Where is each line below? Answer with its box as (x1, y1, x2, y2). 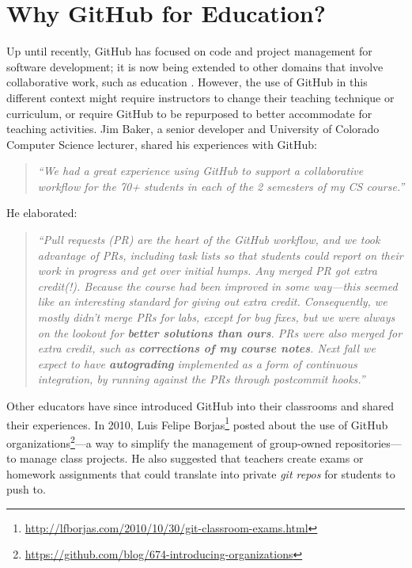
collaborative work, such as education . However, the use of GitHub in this (6, 74, 368, 90)
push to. (6, 481, 46, 497)
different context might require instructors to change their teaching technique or (6, 89, 395, 105)
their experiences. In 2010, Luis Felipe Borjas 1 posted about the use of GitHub (6, 414, 388, 433)
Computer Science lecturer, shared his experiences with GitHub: (6, 135, 317, 152)
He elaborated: (6, 204, 77, 221)
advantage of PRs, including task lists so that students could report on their (37, 246, 403, 263)
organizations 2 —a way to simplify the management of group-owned (6, 432, 332, 451)
